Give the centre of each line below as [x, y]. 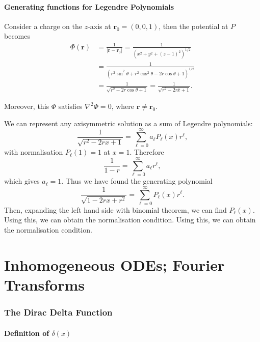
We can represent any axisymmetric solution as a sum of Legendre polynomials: [128, 123]
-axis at [99, 26]
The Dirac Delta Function [58, 312]
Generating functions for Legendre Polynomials [89, 6]
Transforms [44, 284]
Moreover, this [27, 106]
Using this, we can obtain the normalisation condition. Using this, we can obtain [130, 220]
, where [123, 106]
